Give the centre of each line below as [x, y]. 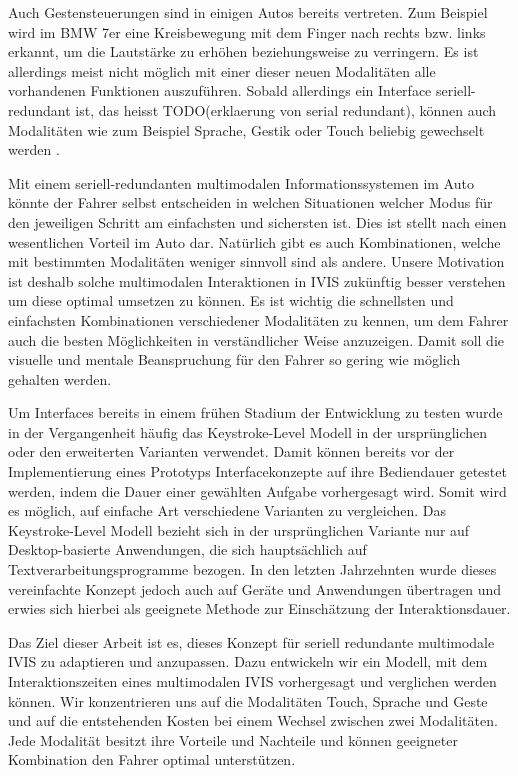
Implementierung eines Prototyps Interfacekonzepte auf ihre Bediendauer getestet [257, 471]
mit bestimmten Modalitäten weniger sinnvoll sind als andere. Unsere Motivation [256, 261]
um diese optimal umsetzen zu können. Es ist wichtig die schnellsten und [231, 300]
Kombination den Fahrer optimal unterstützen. [152, 759]
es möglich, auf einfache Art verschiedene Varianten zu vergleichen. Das [227, 510]
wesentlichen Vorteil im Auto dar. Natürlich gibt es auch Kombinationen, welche [254, 241]
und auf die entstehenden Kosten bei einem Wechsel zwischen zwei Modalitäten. [253, 720]
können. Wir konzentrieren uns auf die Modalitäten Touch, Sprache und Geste [248, 700]
